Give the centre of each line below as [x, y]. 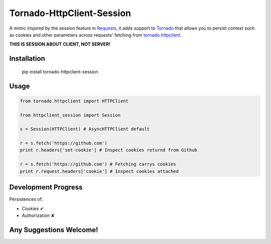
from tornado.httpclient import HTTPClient [74, 101]
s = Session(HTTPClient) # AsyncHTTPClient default [85, 129]
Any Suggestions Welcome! [54, 230]
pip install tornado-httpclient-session [60, 72]
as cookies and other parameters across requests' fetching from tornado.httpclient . [95, 35]
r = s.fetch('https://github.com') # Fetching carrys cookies [98, 164]
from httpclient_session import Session [70, 115]
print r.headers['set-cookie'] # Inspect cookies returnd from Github [109, 150]
